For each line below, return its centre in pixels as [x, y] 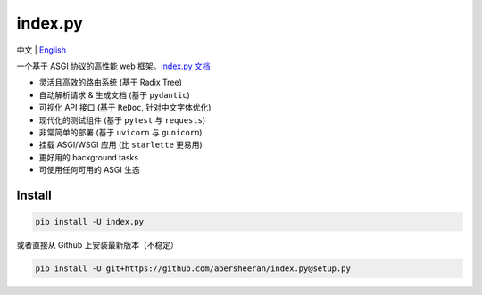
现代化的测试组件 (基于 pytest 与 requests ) [122, 119]
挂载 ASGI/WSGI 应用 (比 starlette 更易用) [120, 145]
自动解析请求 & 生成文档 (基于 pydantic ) [115, 94]
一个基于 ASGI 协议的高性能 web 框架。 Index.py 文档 [113, 66]
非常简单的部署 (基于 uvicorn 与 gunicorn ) [120, 132]
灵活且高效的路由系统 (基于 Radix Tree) [111, 82]
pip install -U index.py [90, 222]
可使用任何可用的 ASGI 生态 [89, 170]
